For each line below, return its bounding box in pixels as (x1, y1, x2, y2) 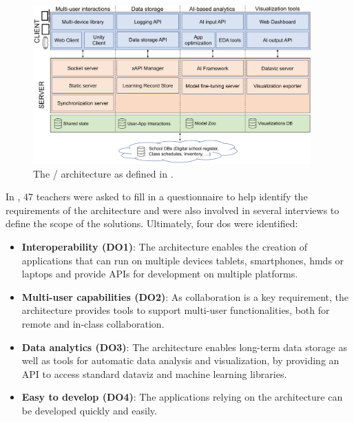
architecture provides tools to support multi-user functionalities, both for (21, 303, 330, 317)
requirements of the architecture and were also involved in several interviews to (6, 202, 340, 217)
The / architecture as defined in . (33, 166, 174, 180)
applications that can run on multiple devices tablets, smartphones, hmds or (21, 253, 344, 267)
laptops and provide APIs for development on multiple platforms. (21, 266, 298, 281)
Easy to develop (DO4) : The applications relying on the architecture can (21, 390, 343, 404)
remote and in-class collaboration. (21, 317, 165, 331)
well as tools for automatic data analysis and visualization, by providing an (21, 353, 340, 368)
